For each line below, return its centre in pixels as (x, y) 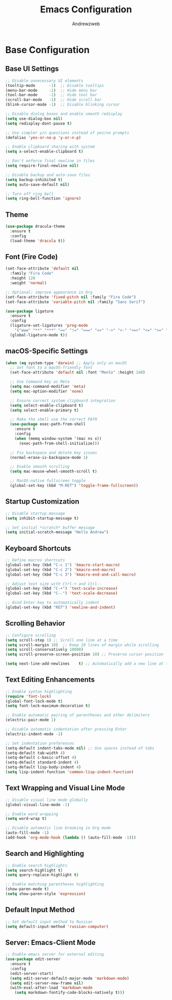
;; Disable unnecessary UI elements (44, 81)
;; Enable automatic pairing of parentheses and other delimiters (78, 715)
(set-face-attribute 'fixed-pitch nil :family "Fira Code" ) (71, 297)
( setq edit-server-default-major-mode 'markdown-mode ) (70, 978)
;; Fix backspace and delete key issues (53, 453)
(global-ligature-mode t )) (39, 335)
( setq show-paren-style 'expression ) (46, 894)
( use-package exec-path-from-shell (48, 424)
